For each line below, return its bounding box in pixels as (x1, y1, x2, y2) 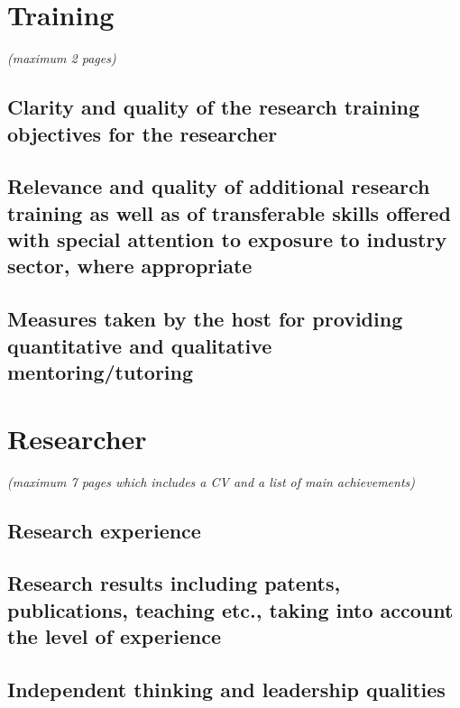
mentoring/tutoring (7, 358, 194, 386)
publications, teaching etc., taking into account (7, 595, 454, 623)
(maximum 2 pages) (7, 49, 116, 68)
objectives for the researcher (7, 119, 278, 147)
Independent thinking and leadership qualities (7, 675, 446, 703)
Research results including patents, (7, 569, 341, 597)
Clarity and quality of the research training (7, 93, 420, 121)
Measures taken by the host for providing (7, 305, 403, 333)
